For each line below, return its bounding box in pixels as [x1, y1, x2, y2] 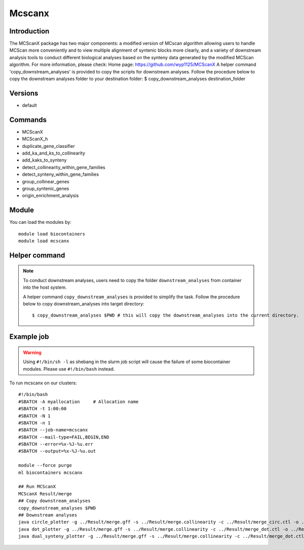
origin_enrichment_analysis [22, 192, 79, 199]
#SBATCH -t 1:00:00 [18, 406, 67, 412]
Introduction [9, 27, 50, 35]
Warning [23, 349, 42, 356]
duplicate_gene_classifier [22, 143, 75, 149]
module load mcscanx [18, 238, 69, 244]
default [22, 102, 37, 108]
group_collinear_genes [22, 178, 69, 184]
